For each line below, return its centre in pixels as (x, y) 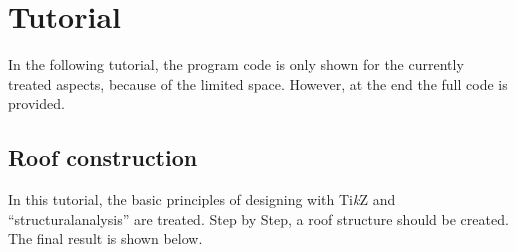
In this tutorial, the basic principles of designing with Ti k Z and (202, 199)
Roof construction (103, 157)
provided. (36, 103)
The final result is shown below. (105, 238)
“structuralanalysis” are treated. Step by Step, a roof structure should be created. (258, 218)
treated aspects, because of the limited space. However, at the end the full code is (258, 83)
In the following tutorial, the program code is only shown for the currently (236, 64)
